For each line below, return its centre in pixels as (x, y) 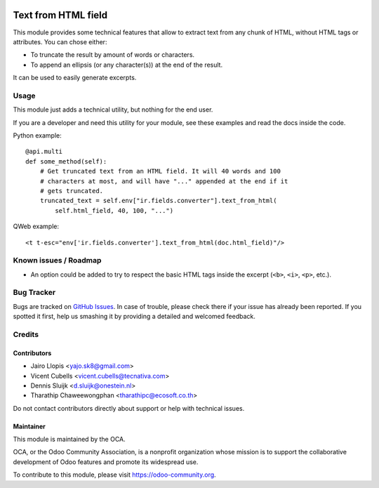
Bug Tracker (34, 293)
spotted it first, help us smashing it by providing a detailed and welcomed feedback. (134, 317)
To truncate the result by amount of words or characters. (113, 55)
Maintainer (29, 426)
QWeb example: (36, 226)
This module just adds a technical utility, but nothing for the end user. (113, 110)
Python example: (38, 136)
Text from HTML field (60, 15)
